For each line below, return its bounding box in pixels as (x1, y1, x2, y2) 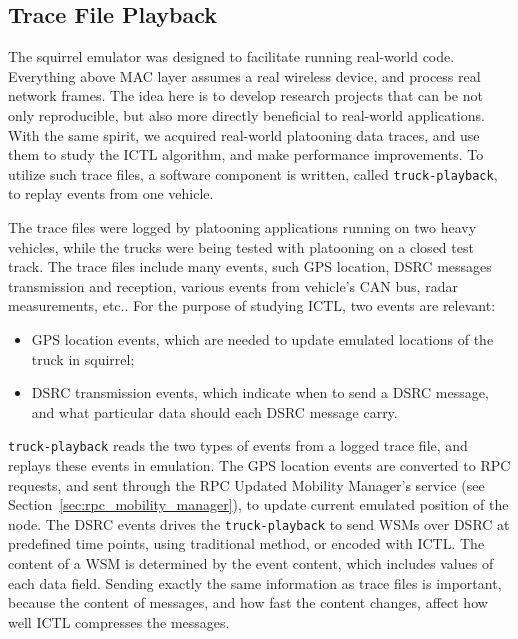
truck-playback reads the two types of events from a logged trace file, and (8, 435, 468, 456)
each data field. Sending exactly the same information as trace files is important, (8, 572, 502, 593)
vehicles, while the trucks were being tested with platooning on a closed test (8, 236, 474, 257)
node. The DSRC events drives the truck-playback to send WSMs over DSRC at (8, 513, 510, 534)
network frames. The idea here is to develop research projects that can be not (8, 85, 483, 106)
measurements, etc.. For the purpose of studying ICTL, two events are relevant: (8, 295, 496, 316)
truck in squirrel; (31, 348, 135, 369)
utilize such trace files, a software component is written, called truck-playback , (8, 163, 498, 184)
